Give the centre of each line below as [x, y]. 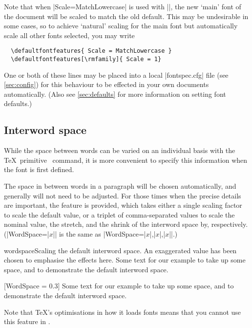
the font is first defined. [39, 169]
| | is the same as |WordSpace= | [99, 234]
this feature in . [27, 321]
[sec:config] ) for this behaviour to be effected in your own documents [106, 84]
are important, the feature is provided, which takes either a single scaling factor [123, 205]
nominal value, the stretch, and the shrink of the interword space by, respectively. [126, 224]
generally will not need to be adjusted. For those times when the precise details [123, 195]
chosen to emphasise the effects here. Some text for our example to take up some [125, 260]
